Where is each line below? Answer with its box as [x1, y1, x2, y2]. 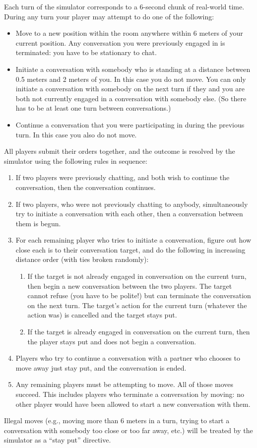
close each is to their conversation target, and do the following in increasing [15, 244, 246, 255]
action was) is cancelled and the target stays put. [27, 310, 177, 320]
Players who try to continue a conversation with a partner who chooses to [15, 353, 240, 363]
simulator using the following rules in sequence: [4, 155, 147, 166]
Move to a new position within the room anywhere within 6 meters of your [15, 28, 243, 38]
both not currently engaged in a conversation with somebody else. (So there [15, 93, 247, 103]
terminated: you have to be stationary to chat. [15, 47, 157, 58]
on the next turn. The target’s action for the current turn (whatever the [27, 300, 247, 310]
